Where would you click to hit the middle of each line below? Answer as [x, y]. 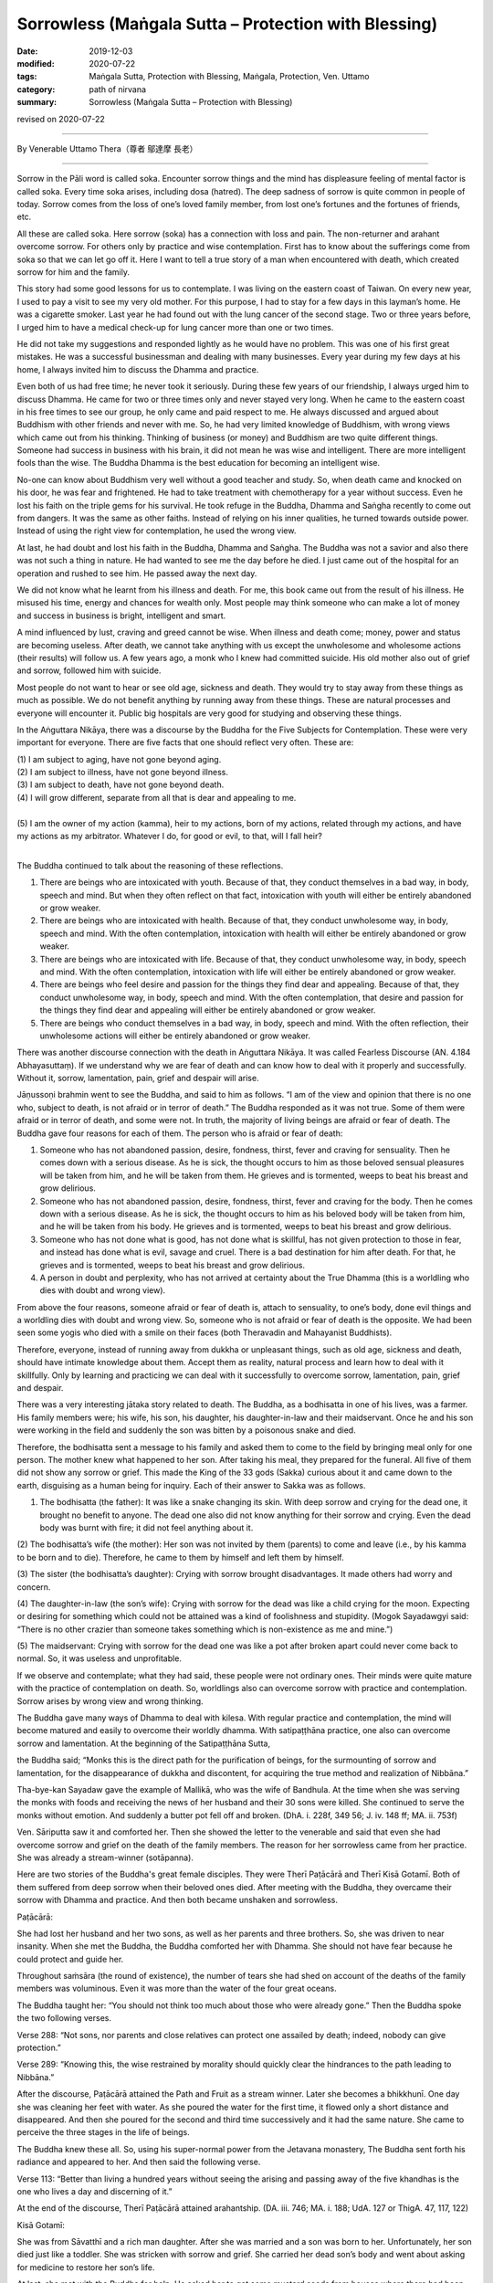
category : [36, 89]
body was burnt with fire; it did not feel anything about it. [147, 1527]
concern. [34, 1587]
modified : [36, 63]
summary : [37, 102]
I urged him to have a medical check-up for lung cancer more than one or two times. [175, 327]
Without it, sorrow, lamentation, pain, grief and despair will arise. [138, 1078]
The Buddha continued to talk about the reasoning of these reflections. [150, 865]
